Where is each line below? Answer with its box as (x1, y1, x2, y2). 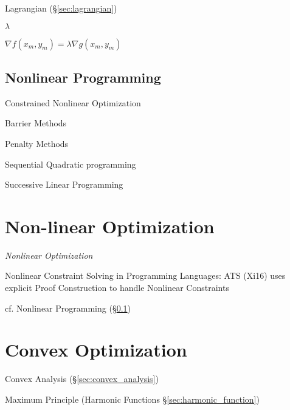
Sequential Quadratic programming (5, 157, 136, 170)
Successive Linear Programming (5, 178, 123, 191)
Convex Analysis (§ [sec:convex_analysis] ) (5, 372, 159, 385)
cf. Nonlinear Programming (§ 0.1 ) (5, 301, 131, 314)
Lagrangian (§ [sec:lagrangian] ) (5, 2, 117, 14)
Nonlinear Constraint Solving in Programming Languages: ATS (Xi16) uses (5, 269, 286, 282)
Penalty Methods (5, 137, 69, 149)
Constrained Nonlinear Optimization (5, 96, 141, 109)
